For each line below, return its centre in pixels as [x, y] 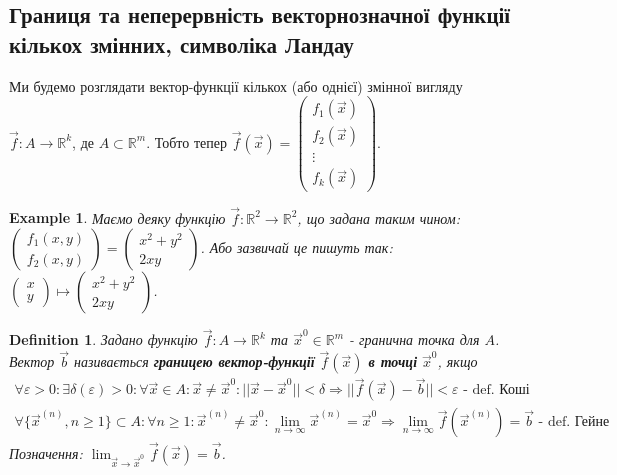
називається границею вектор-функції [194, 361]
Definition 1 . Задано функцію [103, 339]
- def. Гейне [574, 422]
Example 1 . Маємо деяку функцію [117, 217]
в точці [393, 361]
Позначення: [46, 452]
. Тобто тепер [186, 141]
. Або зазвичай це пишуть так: [296, 247]
